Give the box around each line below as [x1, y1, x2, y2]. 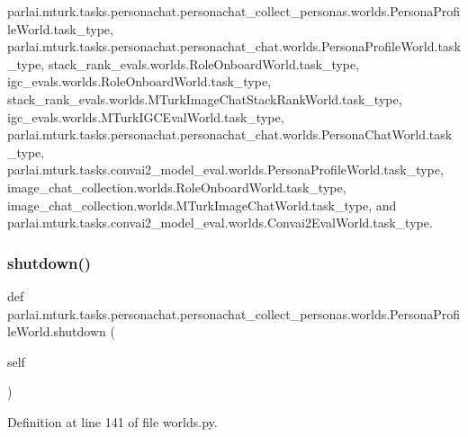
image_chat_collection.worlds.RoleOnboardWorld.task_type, [7, 177, 346, 196]
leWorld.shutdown [7, 322, 106, 341]
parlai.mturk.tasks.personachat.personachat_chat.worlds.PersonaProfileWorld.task [7, 37, 461, 56]
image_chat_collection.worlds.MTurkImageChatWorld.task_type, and [7, 195, 397, 214]
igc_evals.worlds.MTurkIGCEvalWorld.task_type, [7, 107, 284, 126]
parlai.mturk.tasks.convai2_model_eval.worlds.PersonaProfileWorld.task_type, [7, 160, 444, 179]
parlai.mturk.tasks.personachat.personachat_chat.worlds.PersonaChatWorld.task [7, 125, 453, 144]
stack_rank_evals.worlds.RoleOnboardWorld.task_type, [48, 54, 360, 73]
